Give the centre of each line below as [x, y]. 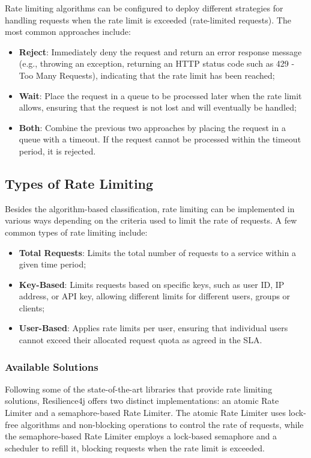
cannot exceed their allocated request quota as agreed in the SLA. [140, 340]
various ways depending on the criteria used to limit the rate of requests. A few [151, 220]
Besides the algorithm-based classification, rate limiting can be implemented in [150, 208]
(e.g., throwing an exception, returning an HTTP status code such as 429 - [157, 63]
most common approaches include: [68, 32]
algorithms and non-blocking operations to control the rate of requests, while [162, 424]
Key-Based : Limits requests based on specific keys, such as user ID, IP [152, 284]
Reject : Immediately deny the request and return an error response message [160, 51]
